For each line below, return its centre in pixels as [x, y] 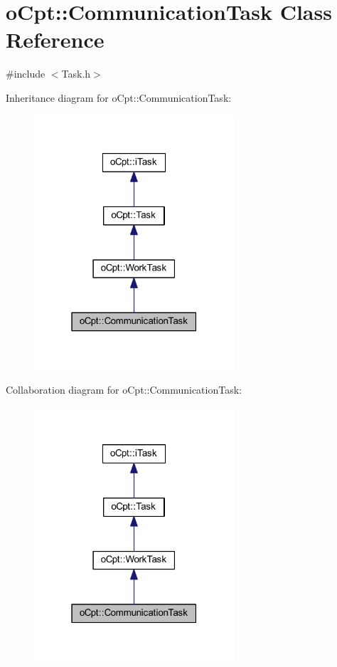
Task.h [76, 74]
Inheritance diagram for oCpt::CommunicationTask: [119, 97]
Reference [55, 40]
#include [26, 74]
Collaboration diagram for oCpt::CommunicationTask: [124, 389]
